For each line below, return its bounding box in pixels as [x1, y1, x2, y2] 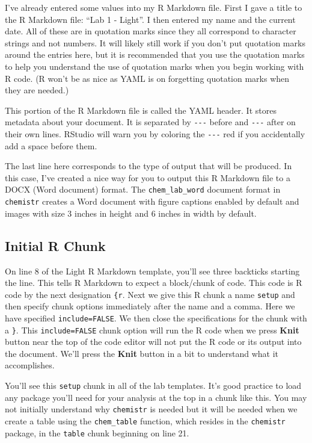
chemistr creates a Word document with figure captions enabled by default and [5, 195, 299, 208]
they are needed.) [5, 84, 69, 96]
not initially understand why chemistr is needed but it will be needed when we [5, 403, 298, 415]
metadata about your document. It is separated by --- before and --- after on [5, 116, 296, 128]
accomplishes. [5, 359, 55, 371]
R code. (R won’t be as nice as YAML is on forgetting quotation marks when [5, 72, 290, 84]
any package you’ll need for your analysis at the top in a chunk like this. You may [5, 391, 307, 403]
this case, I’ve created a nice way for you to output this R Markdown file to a [5, 171, 290, 184]
